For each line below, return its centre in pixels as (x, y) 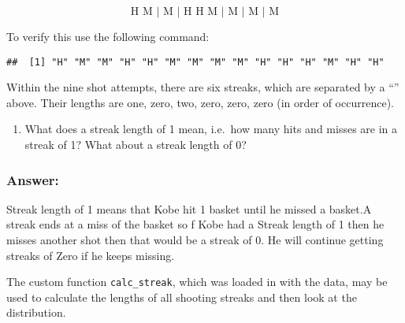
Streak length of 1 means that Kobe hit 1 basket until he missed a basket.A (189, 208)
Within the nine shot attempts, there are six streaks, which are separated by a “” (203, 87)
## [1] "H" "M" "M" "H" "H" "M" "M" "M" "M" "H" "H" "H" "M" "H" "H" (195, 62)
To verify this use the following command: (108, 36)
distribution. (36, 312)
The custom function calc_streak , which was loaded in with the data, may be (197, 282)
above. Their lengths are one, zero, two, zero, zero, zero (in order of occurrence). (200, 102)
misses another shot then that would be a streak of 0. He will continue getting (195, 240)
